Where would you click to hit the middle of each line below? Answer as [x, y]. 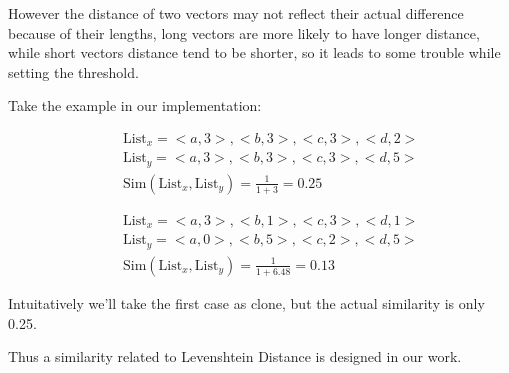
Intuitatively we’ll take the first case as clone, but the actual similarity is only [246, 302]
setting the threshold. [73, 71]
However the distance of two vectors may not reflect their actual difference [236, 13]
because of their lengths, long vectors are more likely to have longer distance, [244, 32]
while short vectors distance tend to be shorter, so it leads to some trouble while [254, 52]
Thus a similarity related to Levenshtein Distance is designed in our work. [235, 356]
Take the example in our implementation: [135, 105]
